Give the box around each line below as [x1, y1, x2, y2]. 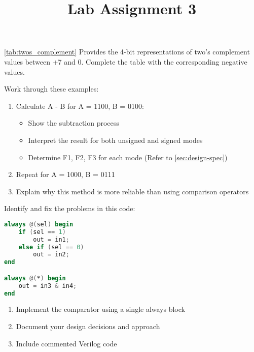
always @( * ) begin [4, 274, 66, 282]
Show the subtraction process [28, 118, 119, 128]
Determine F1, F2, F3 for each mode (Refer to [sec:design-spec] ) [28, 152, 228, 162]
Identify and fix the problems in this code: [4, 203, 135, 214]
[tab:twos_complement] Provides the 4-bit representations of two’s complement [4, 46, 250, 57]
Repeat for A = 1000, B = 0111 [16, 169, 115, 180]
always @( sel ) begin [4, 220, 74, 228]
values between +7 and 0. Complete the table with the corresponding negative [4, 56, 247, 67]
